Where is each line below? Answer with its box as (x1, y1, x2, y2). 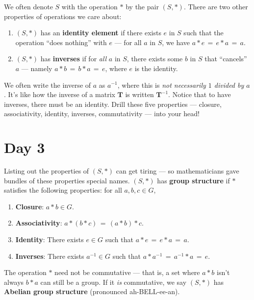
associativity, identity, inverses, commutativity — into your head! (4, 108, 200, 119)
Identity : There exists (15, 234, 84, 245)
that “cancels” (204, 53, 247, 64)
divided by (214, 79, 244, 90)
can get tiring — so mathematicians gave (116, 166, 239, 176)
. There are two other (183, 1, 248, 11)
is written (125, 89, 154, 100)
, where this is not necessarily (117, 79, 206, 90)
